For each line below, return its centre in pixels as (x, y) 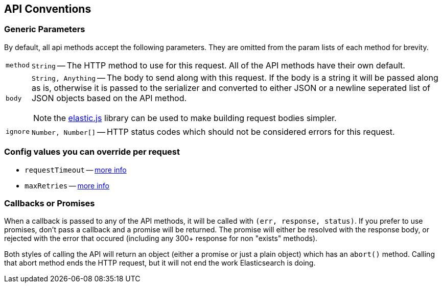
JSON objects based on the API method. (109, 98)
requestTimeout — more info (76, 170)
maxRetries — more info (67, 185)
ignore (18, 132)
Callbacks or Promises (50, 203)
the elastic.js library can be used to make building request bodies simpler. (195, 118)
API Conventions (48, 9)
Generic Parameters (45, 29)
